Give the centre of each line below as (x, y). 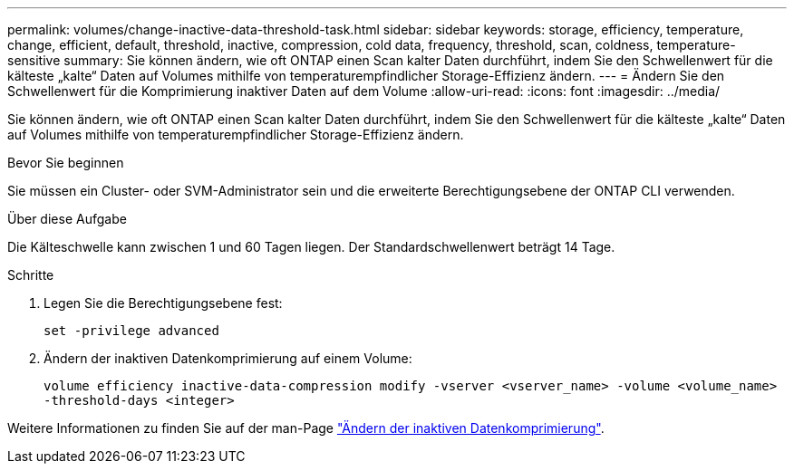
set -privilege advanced (131, 331)
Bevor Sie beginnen (66, 163)
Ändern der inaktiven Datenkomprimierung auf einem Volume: (228, 358)
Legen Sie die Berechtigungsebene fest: (163, 303)
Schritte (31, 275)
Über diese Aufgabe (67, 219)
